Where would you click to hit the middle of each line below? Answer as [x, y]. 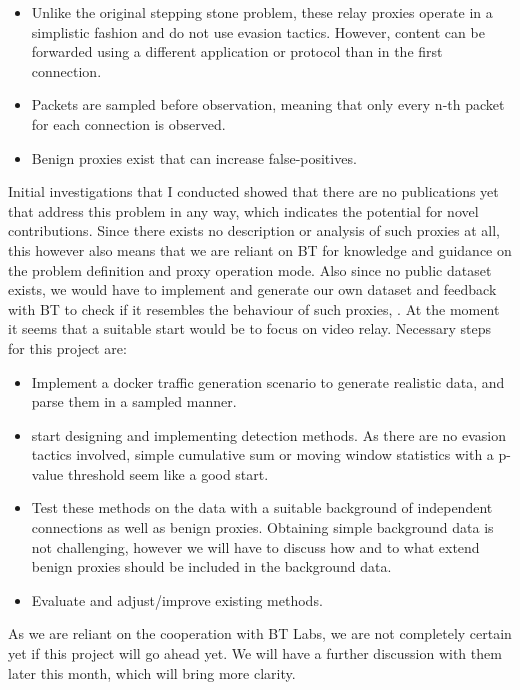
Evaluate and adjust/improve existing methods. [177, 599]
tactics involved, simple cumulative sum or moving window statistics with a [262, 454]
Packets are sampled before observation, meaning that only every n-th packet [268, 104]
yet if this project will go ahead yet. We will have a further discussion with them [255, 653]
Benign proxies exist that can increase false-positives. [194, 157]
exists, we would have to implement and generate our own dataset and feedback [252, 289]
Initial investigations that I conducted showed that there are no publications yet [253, 191]
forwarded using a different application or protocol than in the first [237, 51]
